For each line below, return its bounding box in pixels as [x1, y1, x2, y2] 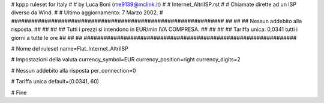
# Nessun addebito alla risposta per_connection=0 [11, 67, 136, 74]
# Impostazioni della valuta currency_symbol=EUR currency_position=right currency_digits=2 [11, 56, 241, 63]
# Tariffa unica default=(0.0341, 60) [11, 78, 99, 85]
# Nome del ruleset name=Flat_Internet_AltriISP [11, 45, 128, 52]
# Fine [11, 89, 27, 96]
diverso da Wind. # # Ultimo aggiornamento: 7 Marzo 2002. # [11, 9, 163, 16]
